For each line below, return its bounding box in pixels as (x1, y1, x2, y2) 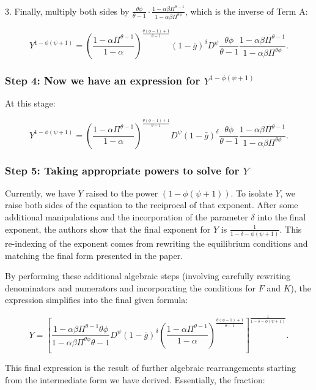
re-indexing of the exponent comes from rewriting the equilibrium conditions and (5, 236, 308, 249)
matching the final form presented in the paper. (5, 249, 183, 261)
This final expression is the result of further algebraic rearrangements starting (5, 361, 296, 374)
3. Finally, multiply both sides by (5, 4, 130, 17)
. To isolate (230, 186, 273, 199)
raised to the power (86, 186, 158, 199)
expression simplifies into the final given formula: (5, 293, 188, 306)
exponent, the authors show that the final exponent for (5, 222, 211, 235)
